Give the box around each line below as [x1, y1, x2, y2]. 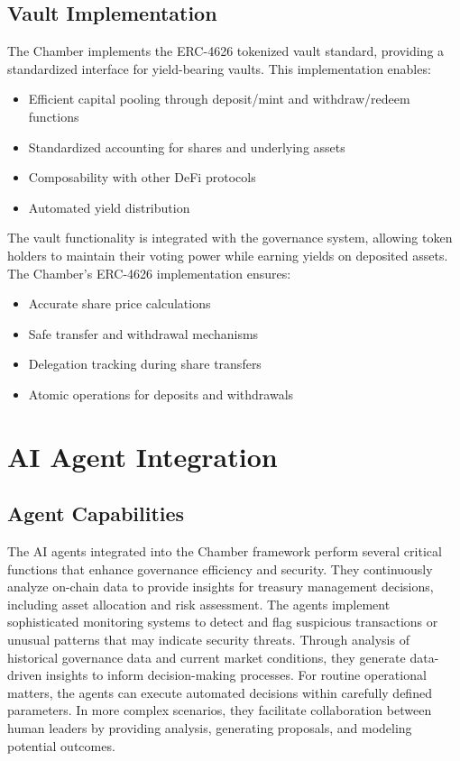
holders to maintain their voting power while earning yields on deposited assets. [7, 245, 448, 264]
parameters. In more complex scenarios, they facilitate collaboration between [7, 701, 432, 720]
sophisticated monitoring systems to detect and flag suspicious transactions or [7, 612, 438, 631]
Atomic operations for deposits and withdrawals [28, 384, 294, 403]
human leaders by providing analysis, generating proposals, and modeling [7, 719, 412, 738]
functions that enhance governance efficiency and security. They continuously [7, 559, 433, 578]
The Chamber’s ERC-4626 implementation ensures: [7, 263, 291, 282]
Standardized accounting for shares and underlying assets [28, 137, 345, 156]
